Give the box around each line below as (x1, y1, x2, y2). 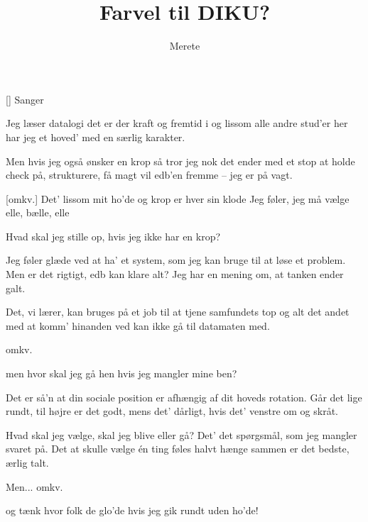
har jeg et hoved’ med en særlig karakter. (6, 129, 185, 144)
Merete (169, 38, 200, 53)
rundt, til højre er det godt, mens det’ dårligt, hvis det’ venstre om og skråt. (6, 404, 339, 418)
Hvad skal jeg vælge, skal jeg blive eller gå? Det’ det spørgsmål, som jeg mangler (6, 427, 357, 442)
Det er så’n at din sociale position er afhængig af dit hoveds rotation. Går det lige (6, 389, 362, 404)
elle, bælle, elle (6, 205, 70, 220)
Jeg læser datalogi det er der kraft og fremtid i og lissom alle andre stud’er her (6, 116, 348, 130)
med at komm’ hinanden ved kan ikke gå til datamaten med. (6, 318, 270, 333)
